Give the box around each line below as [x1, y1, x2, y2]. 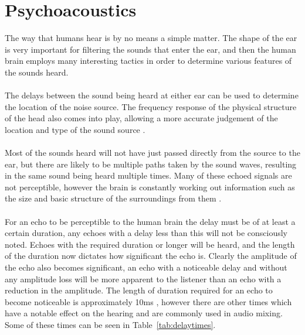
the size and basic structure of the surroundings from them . [5, 192, 222, 204]
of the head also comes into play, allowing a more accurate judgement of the [5, 112, 278, 124]
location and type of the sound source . [5, 123, 145, 135]
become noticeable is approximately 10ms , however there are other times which [5, 295, 292, 307]
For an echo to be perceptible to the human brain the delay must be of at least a [5, 215, 296, 227]
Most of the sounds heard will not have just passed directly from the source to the [5, 146, 300, 159]
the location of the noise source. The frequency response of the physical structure [5, 100, 297, 112]
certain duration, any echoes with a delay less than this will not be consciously [5, 227, 287, 239]
